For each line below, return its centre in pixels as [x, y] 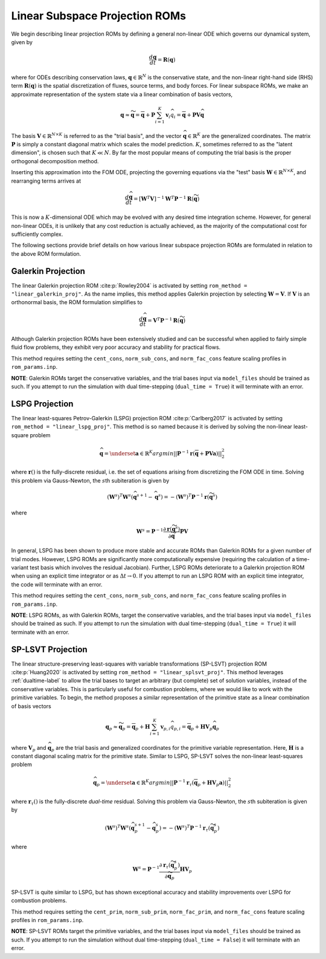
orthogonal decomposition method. [55, 161]
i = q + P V [187, 115]
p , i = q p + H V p [193, 727]
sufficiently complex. [37, 234]
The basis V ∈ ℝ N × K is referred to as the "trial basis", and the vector [96, 135]
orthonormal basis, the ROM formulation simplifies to [77, 302]
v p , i [165, 727]
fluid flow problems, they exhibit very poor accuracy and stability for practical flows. [116, 347]
